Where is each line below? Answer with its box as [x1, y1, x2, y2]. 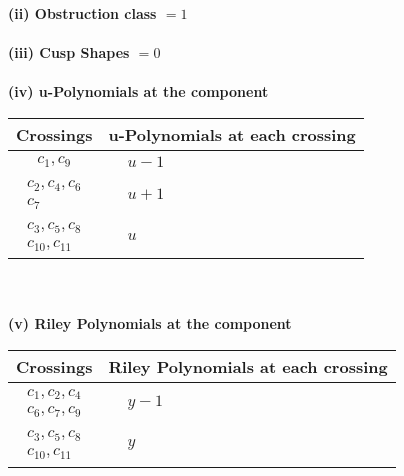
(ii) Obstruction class [8, 3, 157, 23]
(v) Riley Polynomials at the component [8, 313, 292, 334]
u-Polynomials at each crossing [108, 122, 356, 146]
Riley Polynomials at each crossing [108, 355, 388, 379]
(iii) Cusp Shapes [8, 42, 130, 63]
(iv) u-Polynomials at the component [8, 81, 269, 102]
